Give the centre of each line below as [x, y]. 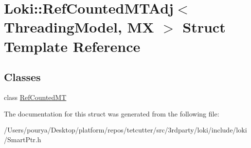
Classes [22, 77]
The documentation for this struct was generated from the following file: [112, 113]
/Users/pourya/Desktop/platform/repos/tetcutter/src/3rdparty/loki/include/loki [125, 130]
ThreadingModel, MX [79, 27]
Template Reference [72, 46]
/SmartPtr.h [23, 139]
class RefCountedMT [35, 97]
